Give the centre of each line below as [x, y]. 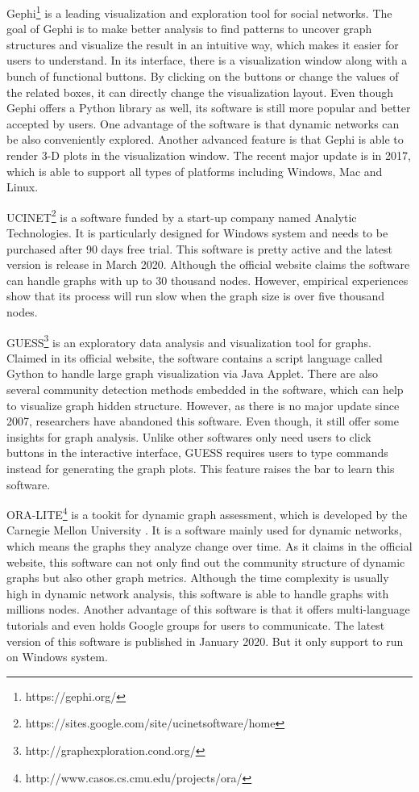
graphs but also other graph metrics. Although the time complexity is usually [198, 578]
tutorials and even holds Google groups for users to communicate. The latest [196, 625]
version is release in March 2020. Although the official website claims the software [208, 264]
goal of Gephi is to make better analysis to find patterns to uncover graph [189, 29]
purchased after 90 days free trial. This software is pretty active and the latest [199, 248]
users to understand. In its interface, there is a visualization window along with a [207, 60]
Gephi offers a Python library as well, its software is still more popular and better [209, 108]
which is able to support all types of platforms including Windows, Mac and [195, 171]
